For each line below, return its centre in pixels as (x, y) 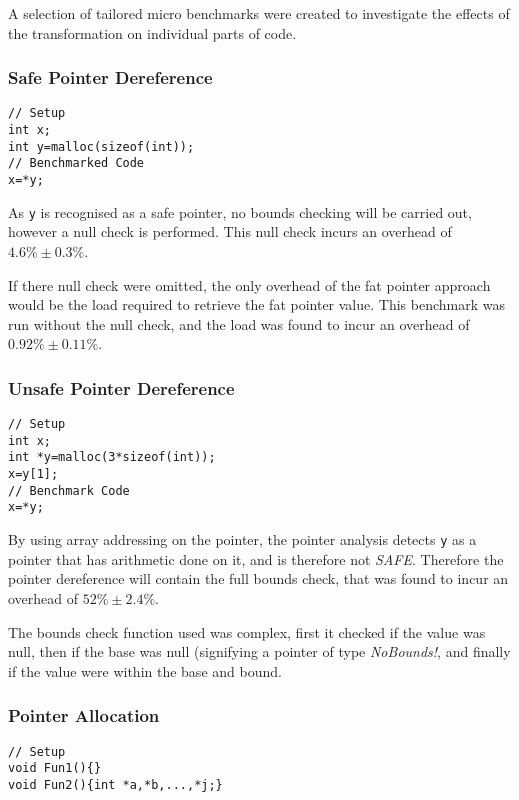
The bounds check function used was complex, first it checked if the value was (247, 631)
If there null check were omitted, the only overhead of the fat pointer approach (249, 284)
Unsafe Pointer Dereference (121, 387)
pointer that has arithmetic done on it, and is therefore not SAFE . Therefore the (256, 558)
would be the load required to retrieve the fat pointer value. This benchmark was (256, 304)
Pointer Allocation (84, 715)
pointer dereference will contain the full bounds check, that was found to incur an (258, 578)
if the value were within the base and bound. (145, 670)
